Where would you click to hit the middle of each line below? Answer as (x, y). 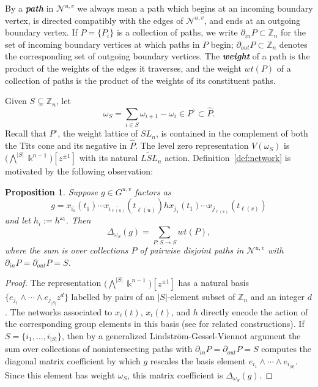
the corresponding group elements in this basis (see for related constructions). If (155, 324)
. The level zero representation (192, 145)
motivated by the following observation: (79, 171)
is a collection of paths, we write (177, 32)
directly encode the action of (254, 311)
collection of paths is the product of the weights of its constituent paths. (140, 80)
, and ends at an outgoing (252, 20)
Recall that (26, 133)
